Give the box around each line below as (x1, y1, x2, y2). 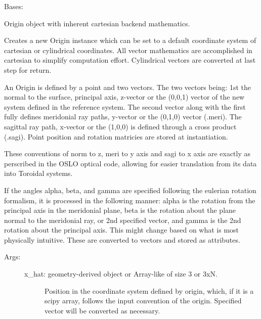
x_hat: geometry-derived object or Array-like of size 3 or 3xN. (24, 268, 217, 279)
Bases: (4, 1, 24, 11)
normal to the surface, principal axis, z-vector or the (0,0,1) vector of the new (4, 92, 245, 102)
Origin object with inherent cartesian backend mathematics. (4, 18, 190, 28)
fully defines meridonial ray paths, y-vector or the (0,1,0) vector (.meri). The (4, 111, 242, 122)
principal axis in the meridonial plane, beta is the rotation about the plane (4, 205, 236, 215)
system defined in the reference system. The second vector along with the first (4, 101, 246, 112)
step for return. (4, 64, 52, 75)
